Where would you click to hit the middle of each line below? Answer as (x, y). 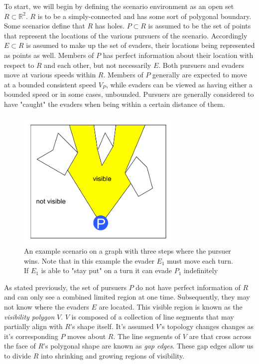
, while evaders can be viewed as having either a (179, 84)
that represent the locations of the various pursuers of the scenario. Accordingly (126, 35)
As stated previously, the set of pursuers (65, 287)
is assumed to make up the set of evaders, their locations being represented (140, 45)
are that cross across (220, 336)
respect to (19, 65)
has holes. (110, 26)
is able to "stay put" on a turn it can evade (106, 270)
